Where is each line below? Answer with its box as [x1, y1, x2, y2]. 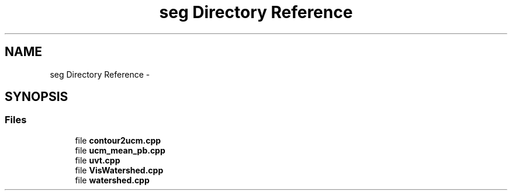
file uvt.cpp [75, 155, 120, 165]
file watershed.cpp [75, 175, 150, 185]
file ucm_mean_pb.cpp [75, 145, 165, 155]
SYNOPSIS [5, 89, 68, 105]
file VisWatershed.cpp [75, 165, 164, 175]
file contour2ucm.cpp [75, 135, 161, 145]
